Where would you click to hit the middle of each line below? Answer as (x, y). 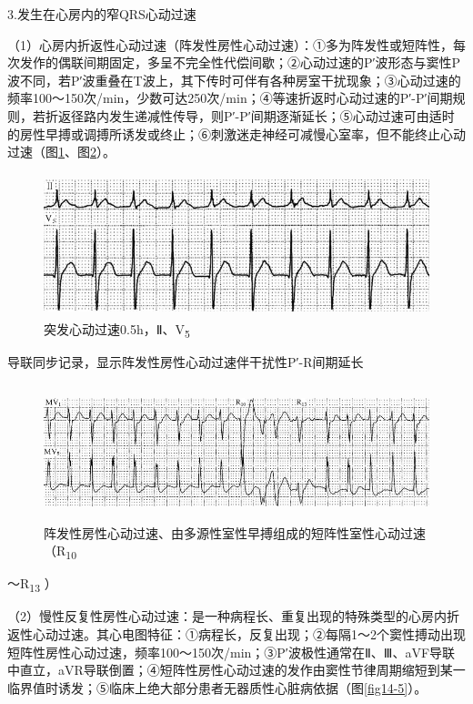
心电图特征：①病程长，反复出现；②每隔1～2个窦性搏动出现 (287, 634)
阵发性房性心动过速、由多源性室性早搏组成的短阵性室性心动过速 (235, 532)
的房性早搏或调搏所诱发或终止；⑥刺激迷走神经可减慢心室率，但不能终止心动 (236, 133)
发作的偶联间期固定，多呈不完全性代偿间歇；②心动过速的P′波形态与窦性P (240, 62)
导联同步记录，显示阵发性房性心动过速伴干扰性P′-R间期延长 (186, 362)
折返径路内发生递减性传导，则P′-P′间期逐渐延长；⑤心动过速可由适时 (250, 115)
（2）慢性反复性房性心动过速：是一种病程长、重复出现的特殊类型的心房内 (227, 616)
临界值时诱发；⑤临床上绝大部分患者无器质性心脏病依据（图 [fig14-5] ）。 (217, 687)
